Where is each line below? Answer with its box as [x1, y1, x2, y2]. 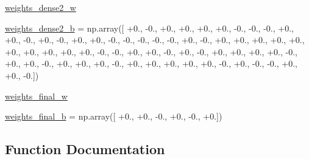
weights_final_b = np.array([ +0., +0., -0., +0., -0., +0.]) [5, 110, 222, 123]
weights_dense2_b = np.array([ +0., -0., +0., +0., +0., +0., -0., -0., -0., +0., [5, 21, 294, 34]
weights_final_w [5, 89, 68, 102]
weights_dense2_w [5, 1, 76, 13]
